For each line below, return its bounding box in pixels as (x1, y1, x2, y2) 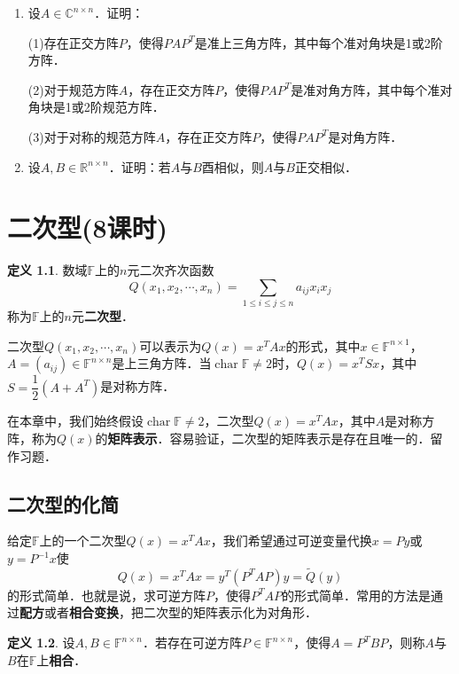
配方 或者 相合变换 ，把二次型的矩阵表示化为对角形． (19, 603, 317, 622)
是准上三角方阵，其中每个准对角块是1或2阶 (194, 33, 443, 51)
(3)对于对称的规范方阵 (27, 127, 156, 145)
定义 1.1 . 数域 (7, 261, 88, 279)
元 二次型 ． (71, 307, 134, 325)
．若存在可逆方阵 (143, 633, 243, 652)
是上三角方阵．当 (112, 354, 212, 372)
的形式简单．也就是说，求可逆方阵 (7, 585, 206, 604)
